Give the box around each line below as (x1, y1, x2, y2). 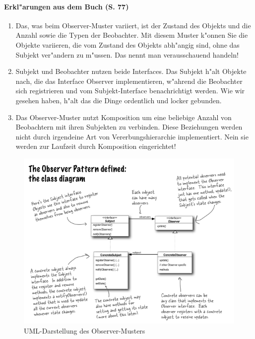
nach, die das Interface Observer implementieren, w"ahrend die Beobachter (15, 75, 243, 86)
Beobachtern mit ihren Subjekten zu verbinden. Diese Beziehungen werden (15, 122, 243, 132)
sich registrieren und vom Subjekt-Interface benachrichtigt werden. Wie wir (15, 85, 245, 96)
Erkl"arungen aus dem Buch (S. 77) (4, 1, 129, 11)
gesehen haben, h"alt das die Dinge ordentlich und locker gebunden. (15, 95, 222, 105)
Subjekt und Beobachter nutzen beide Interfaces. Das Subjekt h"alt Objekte (15, 66, 247, 76)
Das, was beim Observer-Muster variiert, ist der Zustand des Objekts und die (15, 20, 251, 30)
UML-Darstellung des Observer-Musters (24, 325, 145, 336)
